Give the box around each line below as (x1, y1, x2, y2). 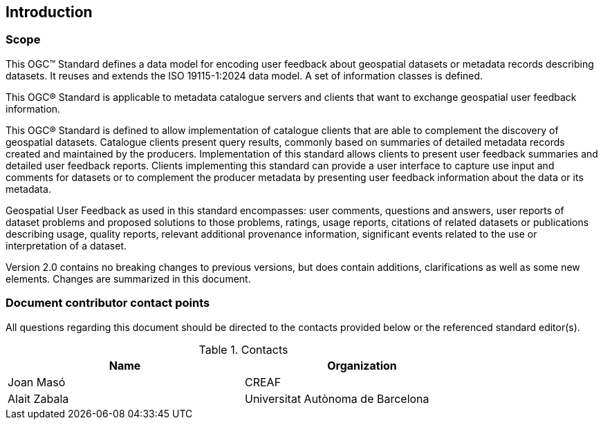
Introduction (6, 3, 93, 21)
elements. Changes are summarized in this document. (6, 272, 251, 285)
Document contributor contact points (6, 296, 210, 310)
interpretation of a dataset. (6, 239, 127, 252)
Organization (327, 358, 397, 372)
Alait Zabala (8, 391, 69, 406)
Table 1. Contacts (198, 342, 288, 357)
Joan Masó (8, 375, 66, 389)
